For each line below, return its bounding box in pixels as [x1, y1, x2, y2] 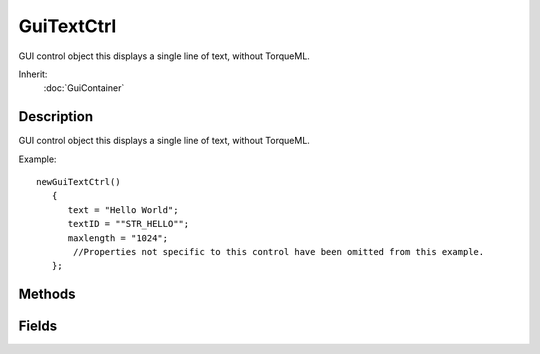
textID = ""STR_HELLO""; [67, 218, 190, 230]
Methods [18, 286, 76, 303]
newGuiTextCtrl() [36, 176, 121, 188]
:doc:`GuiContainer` [43, 82, 125, 94]
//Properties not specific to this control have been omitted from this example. [73, 246, 485, 257]
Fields [18, 318, 58, 335]
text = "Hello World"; [67, 204, 179, 215]
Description [18, 108, 94, 125]
